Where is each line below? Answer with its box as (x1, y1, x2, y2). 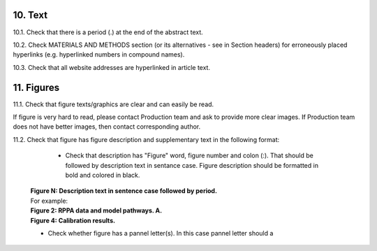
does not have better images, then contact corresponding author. (13, 122, 201, 131)
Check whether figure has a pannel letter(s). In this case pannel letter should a (47, 229, 274, 237)
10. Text (13, 9, 48, 21)
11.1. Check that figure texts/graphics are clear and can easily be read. (13, 100, 214, 108)
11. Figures (13, 81, 60, 94)
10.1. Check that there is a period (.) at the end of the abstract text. (13, 28, 204, 36)
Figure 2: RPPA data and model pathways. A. (30, 206, 163, 215)
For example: (30, 196, 68, 205)
